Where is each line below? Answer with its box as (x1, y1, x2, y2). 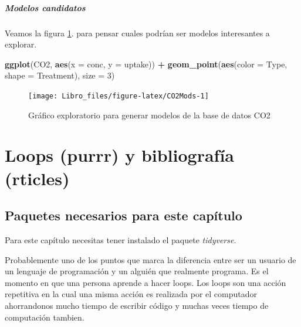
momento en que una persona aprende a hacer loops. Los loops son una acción (5, 276, 286, 288)
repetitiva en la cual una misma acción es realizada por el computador (5, 288, 258, 300)
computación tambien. (5, 311, 84, 323)
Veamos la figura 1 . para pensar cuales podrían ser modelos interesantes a (5, 26, 270, 39)
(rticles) (5, 166, 70, 190)
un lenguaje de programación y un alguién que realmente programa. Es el (5, 265, 269, 277)
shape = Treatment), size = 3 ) (5, 69, 115, 81)
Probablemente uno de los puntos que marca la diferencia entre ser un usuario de (5, 253, 296, 265)
